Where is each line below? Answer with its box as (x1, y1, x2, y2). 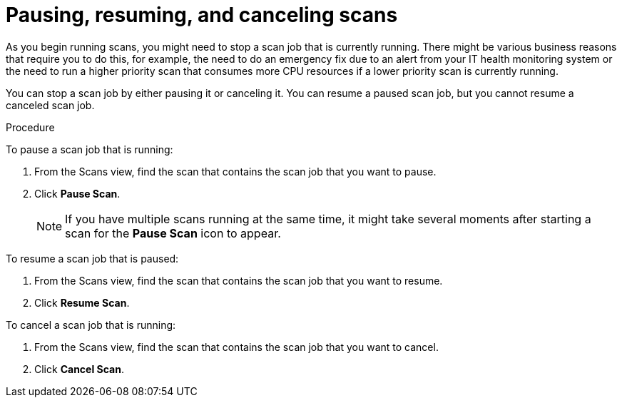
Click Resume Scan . (34, 296, 130, 309)
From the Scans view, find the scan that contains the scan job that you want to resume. (34, 274, 443, 287)
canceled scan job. (6, 98, 95, 111)
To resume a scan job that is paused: (6, 252, 179, 265)
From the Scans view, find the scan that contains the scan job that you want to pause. (34, 165, 437, 178)
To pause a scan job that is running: (6, 143, 173, 155)
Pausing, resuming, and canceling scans (6, 3, 398, 27)
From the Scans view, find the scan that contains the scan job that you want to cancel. (34, 340, 439, 353)
